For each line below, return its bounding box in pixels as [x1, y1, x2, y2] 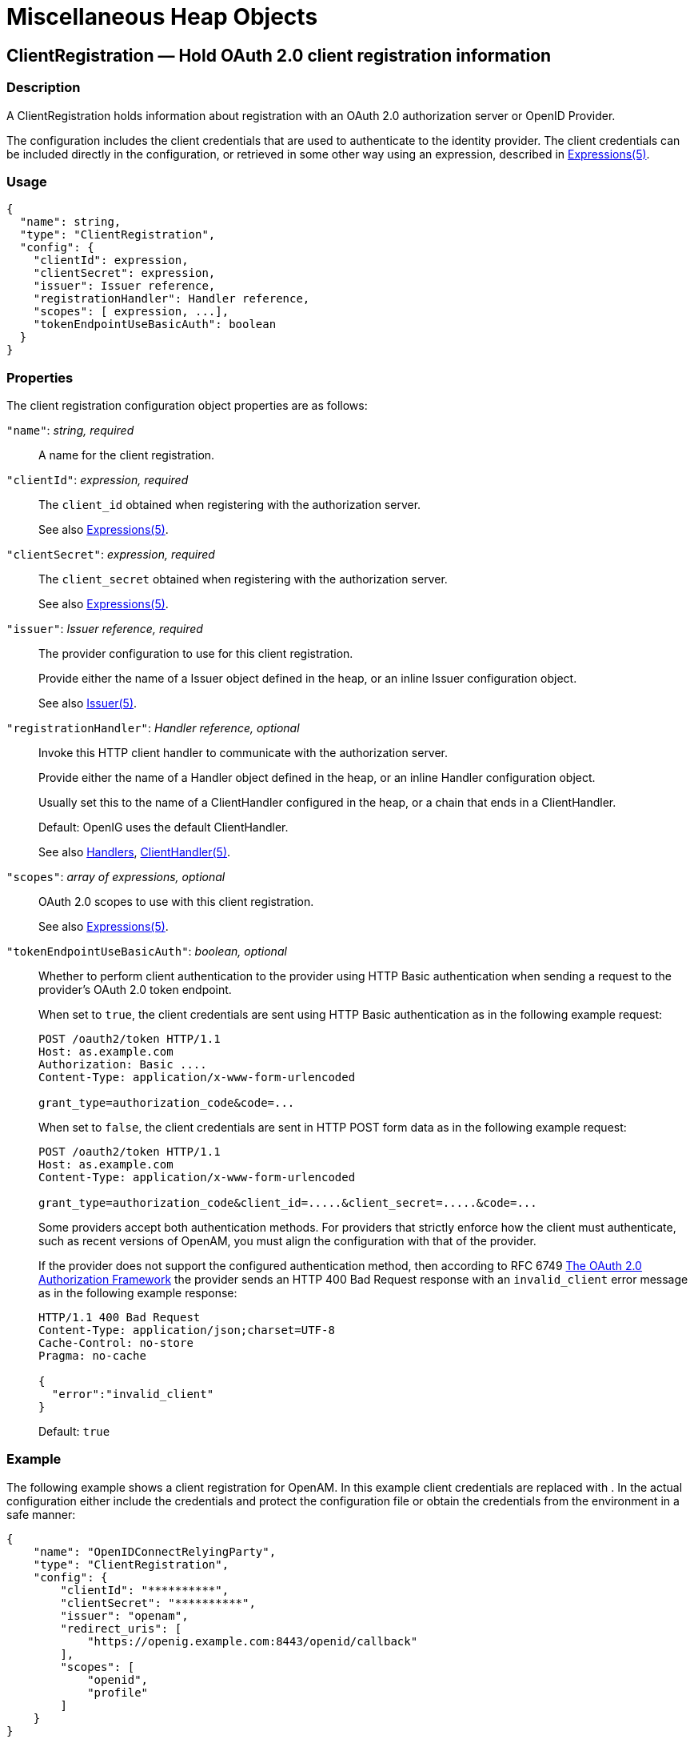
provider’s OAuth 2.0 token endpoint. [38, 983, 232, 997]
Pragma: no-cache [38, 1349, 146, 1363]
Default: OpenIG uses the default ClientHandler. [38, 820, 289, 835]
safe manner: [6, 1507, 76, 1521]
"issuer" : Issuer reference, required [6, 622, 203, 636]
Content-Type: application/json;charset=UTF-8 [38, 1324, 335, 1337]
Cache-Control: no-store [38, 1336, 193, 1350]
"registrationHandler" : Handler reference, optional [6, 721, 300, 735]
